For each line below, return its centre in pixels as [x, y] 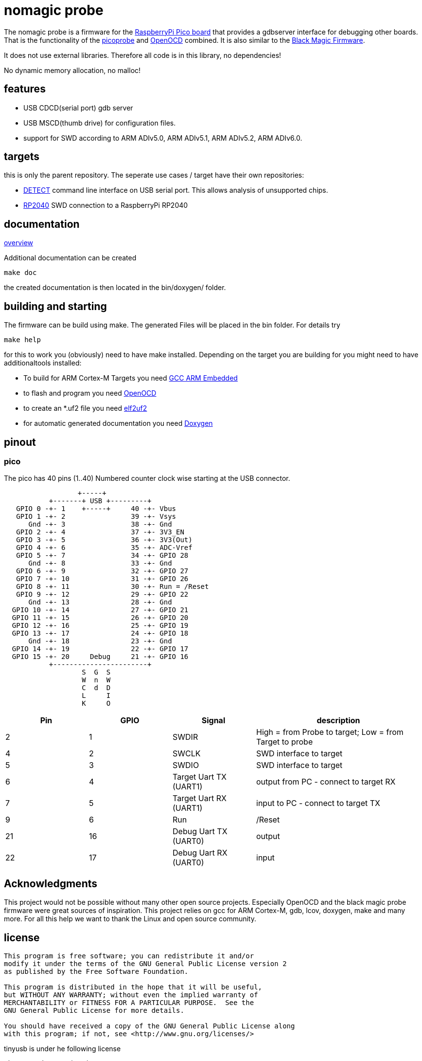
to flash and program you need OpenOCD [90, 393]
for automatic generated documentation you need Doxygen [118, 423]
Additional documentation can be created [70, 258]
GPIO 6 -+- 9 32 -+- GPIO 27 [102, 571]
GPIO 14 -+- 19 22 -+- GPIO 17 [100, 649]
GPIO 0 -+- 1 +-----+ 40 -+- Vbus [96, 509]
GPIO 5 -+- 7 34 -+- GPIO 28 [102, 556]
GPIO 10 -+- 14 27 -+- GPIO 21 [100, 610]
